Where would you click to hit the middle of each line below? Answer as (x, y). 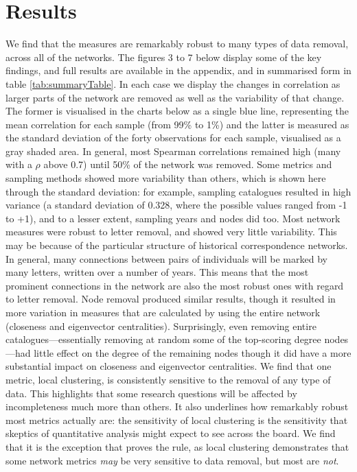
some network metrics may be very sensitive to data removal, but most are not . (172, 460)
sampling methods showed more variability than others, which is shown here (166, 178)
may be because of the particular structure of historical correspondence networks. (177, 245)
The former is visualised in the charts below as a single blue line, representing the (177, 111)
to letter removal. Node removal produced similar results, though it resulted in (171, 299)
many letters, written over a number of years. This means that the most (157, 272)
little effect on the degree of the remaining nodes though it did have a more (193, 352)
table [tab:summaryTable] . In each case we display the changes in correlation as (173, 83)
